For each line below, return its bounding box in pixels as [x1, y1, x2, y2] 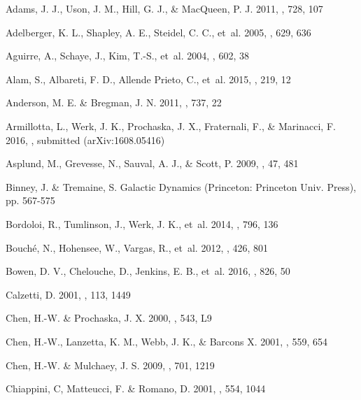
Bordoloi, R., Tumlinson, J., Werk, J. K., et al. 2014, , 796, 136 [6, 216, 278, 231]
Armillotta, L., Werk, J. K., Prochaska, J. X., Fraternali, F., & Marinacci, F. [6, 118, 336, 133]
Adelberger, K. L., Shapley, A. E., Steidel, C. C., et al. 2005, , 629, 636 [6, 24, 311, 39]
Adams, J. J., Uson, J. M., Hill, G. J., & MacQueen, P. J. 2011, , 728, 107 [6, 1, 323, 15]
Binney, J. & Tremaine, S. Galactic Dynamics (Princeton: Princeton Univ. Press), [6, 179, 357, 194]
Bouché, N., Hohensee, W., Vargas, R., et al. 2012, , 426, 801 [6, 240, 269, 255]
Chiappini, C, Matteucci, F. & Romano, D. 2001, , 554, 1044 [6, 381, 266, 396]
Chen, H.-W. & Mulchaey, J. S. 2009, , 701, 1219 [6, 357, 215, 372]
